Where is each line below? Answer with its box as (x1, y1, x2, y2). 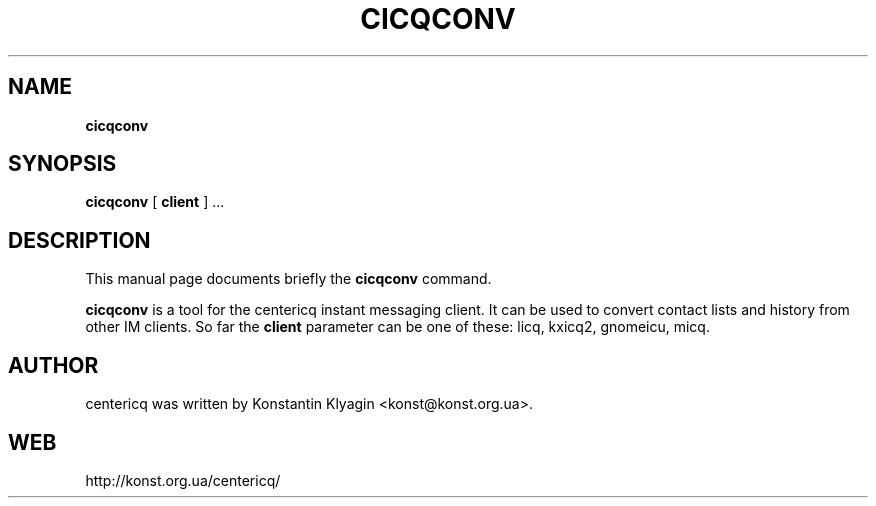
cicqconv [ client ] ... (85, 193, 225, 211)
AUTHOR (8, 352, 99, 378)
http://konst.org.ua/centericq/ (85, 471, 281, 489)
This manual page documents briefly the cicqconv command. (85, 270, 492, 288)
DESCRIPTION (8, 227, 151, 253)
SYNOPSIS (8, 151, 117, 177)
